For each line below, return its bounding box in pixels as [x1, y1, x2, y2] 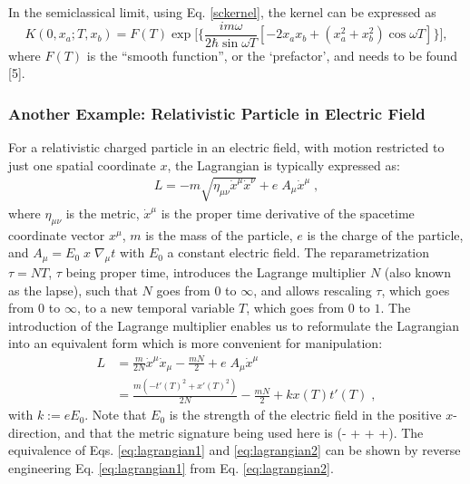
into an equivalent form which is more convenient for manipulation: [8, 334, 383, 353]
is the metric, [65, 203, 140, 222]
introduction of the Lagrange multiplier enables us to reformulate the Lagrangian [8, 315, 460, 334]
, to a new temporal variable [76, 298, 235, 317]
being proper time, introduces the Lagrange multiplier [65, 263, 367, 282]
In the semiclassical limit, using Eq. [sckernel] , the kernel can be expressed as [8, 3, 436, 21]
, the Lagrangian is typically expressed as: [167, 155, 400, 174]
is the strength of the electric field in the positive [169, 405, 442, 424]
